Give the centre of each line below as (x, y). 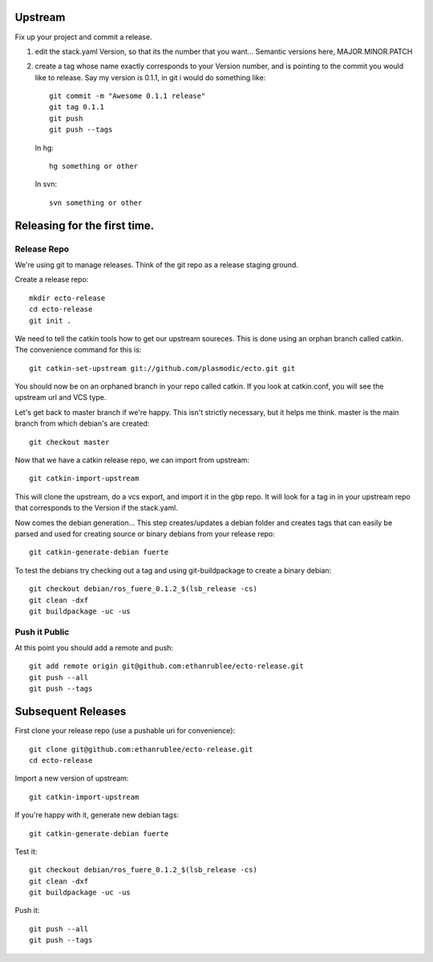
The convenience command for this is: (78, 350)
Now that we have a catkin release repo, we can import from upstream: (132, 460)
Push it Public (42, 632)
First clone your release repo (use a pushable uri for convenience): (125, 731)
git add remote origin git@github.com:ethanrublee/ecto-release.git (166, 666)
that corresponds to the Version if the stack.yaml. (96, 508)
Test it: (26, 851)
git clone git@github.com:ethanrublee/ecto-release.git (141, 749)
